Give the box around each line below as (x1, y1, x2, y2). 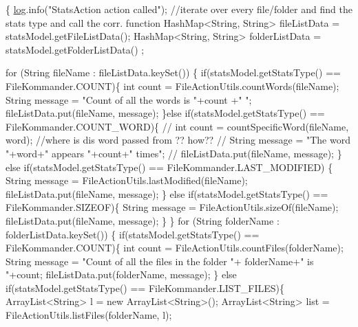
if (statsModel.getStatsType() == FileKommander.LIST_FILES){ (6, 280, 284, 295)
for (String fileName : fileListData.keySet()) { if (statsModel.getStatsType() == (6, 65, 341, 80)
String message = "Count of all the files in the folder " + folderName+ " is (6, 253, 314, 268)
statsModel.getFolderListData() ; (6, 42, 145, 56)
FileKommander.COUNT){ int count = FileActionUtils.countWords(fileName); (6, 78, 339, 93)
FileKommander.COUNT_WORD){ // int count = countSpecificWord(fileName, (6, 119, 349, 133)
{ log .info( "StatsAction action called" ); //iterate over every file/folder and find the (6, 2, 352, 16)
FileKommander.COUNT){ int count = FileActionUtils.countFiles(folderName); (6, 240, 344, 255)
